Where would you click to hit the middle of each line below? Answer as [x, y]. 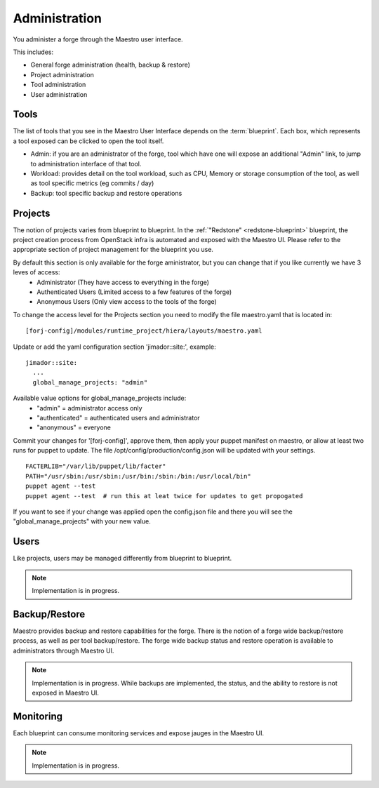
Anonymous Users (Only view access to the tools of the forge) [127, 302]
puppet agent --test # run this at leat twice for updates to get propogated [164, 496]
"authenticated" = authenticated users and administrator [118, 418]
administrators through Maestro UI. [64, 650]
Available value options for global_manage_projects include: [100, 398]
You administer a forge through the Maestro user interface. [98, 39]
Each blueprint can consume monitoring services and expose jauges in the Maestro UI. [139, 733]
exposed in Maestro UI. [66, 693]
